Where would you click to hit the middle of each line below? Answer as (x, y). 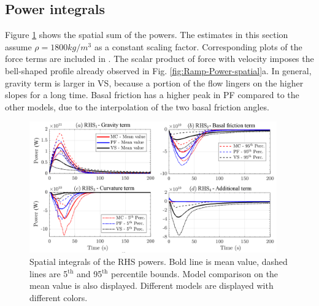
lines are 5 (49, 273)
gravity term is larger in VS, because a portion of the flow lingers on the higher (154, 82)
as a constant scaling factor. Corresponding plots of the (198, 46)
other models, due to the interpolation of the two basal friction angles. (137, 106)
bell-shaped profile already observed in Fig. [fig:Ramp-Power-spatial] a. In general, (158, 70)
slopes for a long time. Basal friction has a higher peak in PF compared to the (152, 95)
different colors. (59, 297)
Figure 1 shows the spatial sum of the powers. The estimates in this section (147, 35)
